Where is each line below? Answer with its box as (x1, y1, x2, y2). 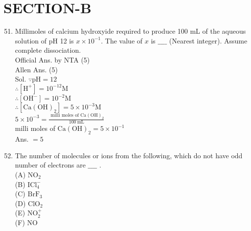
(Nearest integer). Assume (169, 35, 248, 45)
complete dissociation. (15, 45, 81, 55)
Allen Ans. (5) (15, 64, 58, 74)
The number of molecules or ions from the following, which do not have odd (15, 150, 243, 160)
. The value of (101, 35, 143, 45)
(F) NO (15, 217, 38, 227)
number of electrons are (15, 160, 86, 170)
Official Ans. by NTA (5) (15, 54, 90, 64)
